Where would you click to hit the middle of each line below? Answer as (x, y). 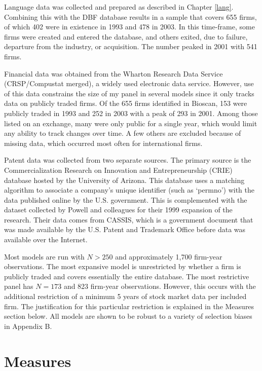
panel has (19, 286)
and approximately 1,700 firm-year (169, 256)
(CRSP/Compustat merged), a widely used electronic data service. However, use (129, 83)
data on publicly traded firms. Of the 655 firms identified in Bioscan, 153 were (126, 103)
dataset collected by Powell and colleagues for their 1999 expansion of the (118, 210)
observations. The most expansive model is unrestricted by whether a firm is (123, 266)
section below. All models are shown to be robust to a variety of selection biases (128, 316)
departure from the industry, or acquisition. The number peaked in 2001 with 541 (131, 46)
